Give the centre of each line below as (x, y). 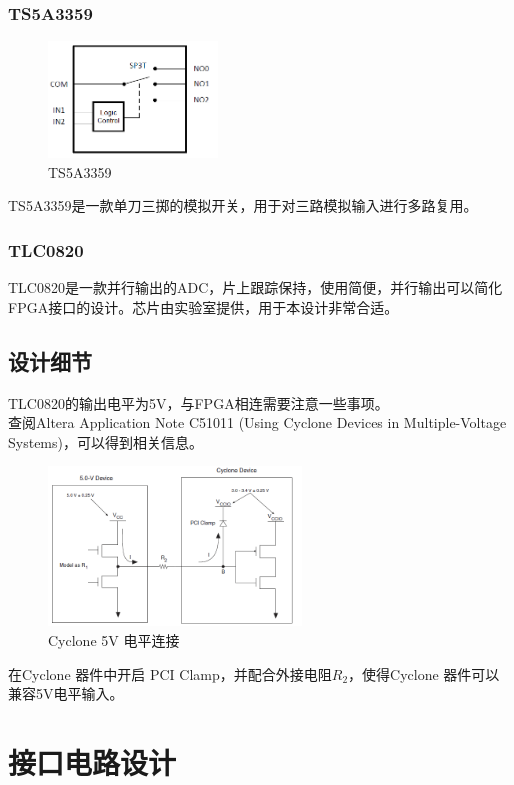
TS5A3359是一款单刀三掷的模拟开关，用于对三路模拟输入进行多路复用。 (243, 205)
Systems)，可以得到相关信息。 (105, 441)
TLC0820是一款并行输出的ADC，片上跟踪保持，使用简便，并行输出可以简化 (255, 287)
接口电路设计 (92, 761)
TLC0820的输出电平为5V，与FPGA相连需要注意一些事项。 (198, 402)
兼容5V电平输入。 (66, 693)
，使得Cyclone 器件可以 (424, 673)
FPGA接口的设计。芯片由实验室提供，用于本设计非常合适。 (203, 306)
